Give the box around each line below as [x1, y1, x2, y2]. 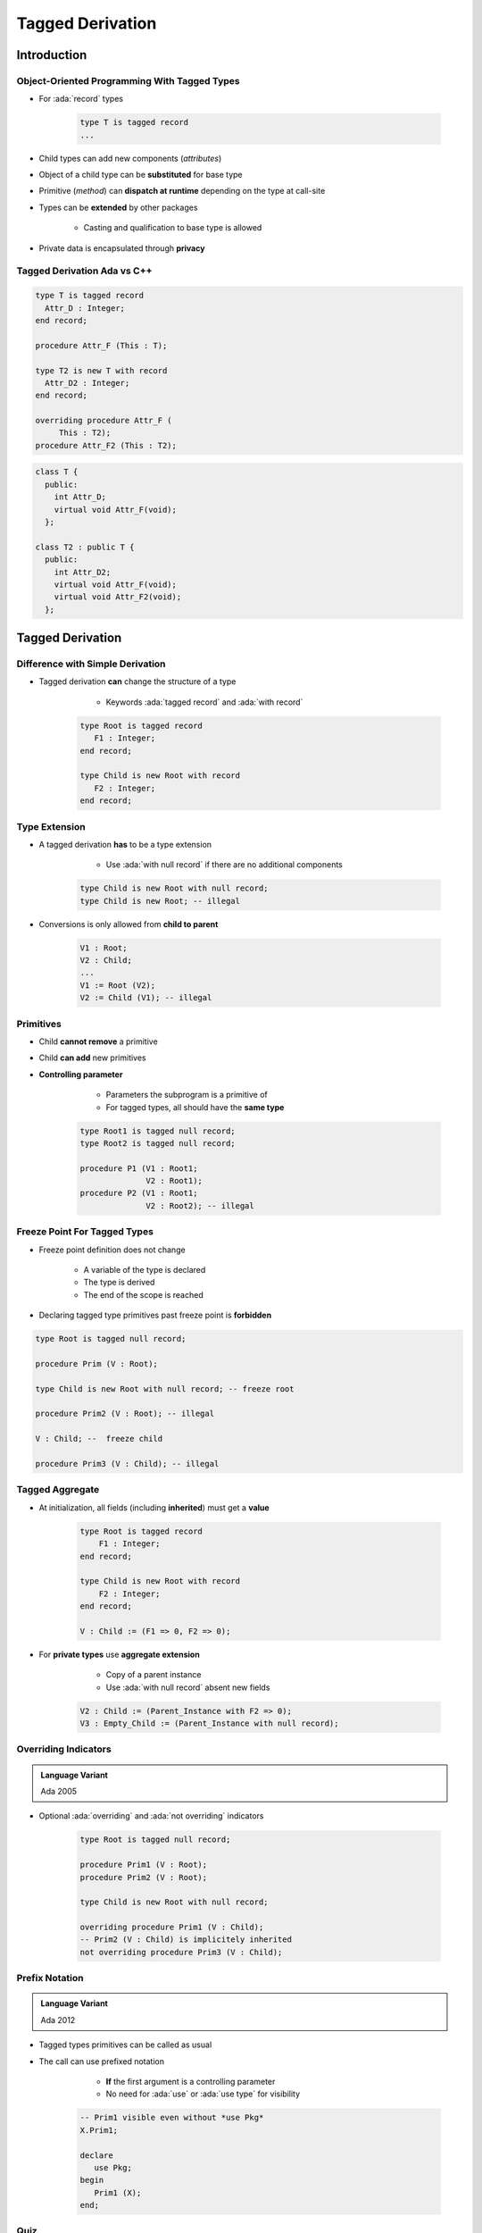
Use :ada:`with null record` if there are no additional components [105, 859, 344, 870]
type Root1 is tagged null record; [79, 1125, 236, 1136]
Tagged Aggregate [16, 1484, 100, 1496]
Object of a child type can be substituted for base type [38, 170, 243, 180]
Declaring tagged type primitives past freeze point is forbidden [38, 1309, 272, 1321]
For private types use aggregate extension [38, 1649, 200, 1660]
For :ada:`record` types [38, 94, 124, 105]
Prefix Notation [16, 1972, 84, 1985]
